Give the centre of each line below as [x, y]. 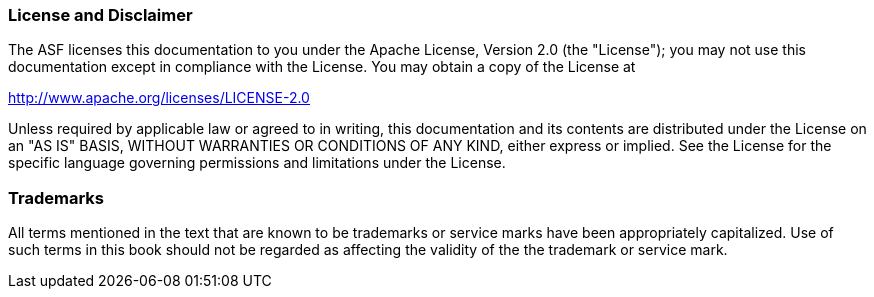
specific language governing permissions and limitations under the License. [257, 163]
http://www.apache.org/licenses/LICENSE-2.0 [159, 98]
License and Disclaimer [100, 15]
